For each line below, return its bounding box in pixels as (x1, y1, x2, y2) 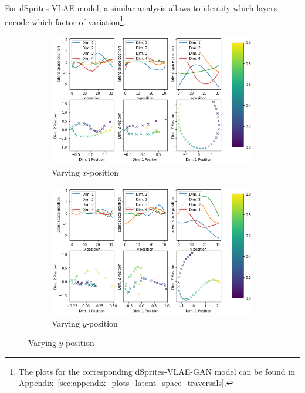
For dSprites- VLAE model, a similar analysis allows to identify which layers (5, 2, 277, 14)
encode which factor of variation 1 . (5, 14, 126, 28)
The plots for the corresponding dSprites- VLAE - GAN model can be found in (18, 365, 295, 377)
